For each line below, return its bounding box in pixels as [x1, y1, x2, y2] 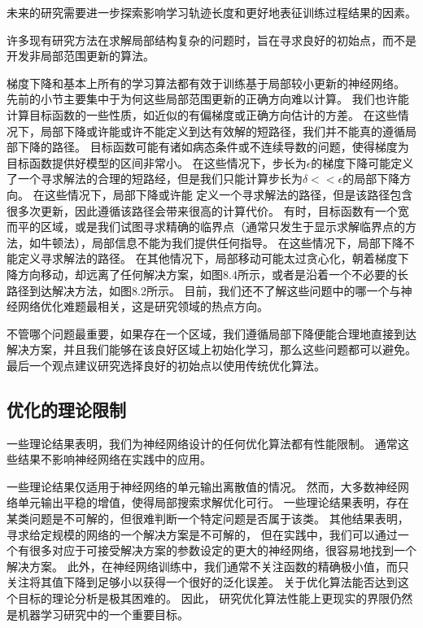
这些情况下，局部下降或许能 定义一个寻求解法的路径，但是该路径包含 [44, 185, 413, 203]
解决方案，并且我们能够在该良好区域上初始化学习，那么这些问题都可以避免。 [7, 341, 416, 358]
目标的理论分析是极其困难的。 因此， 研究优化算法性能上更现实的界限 [17, 590, 390, 607]
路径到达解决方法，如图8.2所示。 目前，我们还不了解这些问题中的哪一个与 [7, 281, 401, 299]
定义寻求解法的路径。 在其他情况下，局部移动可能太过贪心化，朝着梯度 [17, 250, 398, 267]
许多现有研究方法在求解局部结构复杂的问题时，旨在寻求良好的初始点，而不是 [7, 31, 416, 48]
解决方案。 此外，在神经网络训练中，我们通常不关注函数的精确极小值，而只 [7, 557, 409, 574]
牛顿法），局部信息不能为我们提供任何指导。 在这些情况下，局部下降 [40, 233, 403, 251]
